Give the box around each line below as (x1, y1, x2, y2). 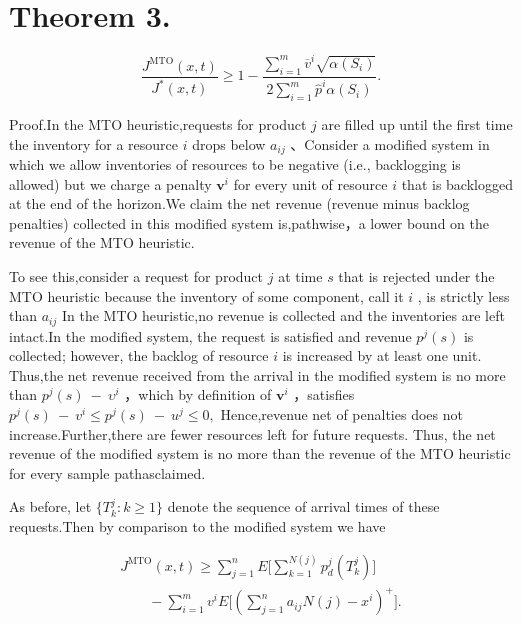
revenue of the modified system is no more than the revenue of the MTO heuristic (9, 443, 511, 464)
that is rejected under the (338, 266, 495, 287)
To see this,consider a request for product (9, 266, 264, 287)
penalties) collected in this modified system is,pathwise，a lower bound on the (9, 212, 489, 233)
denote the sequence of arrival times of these (167, 496, 440, 517)
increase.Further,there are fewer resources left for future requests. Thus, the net (9, 423, 496, 444)
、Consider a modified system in (290, 133, 490, 154)
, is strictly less (417, 285, 510, 306)
